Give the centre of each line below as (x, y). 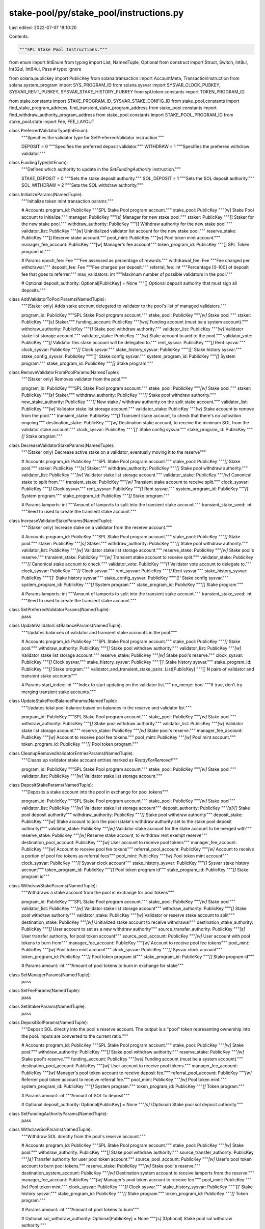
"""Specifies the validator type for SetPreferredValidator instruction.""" (93, 137)
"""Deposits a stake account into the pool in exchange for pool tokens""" (95, 792)
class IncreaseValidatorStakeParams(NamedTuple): (61, 521)
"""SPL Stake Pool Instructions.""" (64, 49)
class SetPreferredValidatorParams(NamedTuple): (59, 610)
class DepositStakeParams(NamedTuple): (51, 785)
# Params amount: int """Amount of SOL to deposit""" (76, 1095)
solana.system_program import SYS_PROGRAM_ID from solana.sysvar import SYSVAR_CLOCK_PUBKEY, (115, 85)
